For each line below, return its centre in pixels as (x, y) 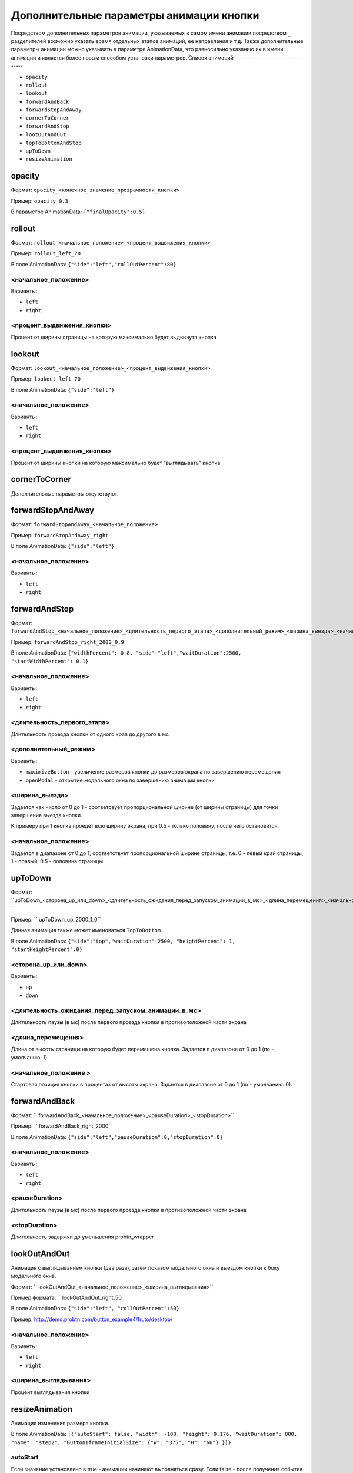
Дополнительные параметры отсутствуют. (65, 493)
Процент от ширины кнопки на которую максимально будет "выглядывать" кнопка (116, 463)
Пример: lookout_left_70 (46, 379)
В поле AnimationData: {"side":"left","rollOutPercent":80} (94, 264)
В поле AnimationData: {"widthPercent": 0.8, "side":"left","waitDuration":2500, (126, 653)
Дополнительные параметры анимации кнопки (135, 15)
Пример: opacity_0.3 (40, 201)
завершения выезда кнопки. (46, 815)
